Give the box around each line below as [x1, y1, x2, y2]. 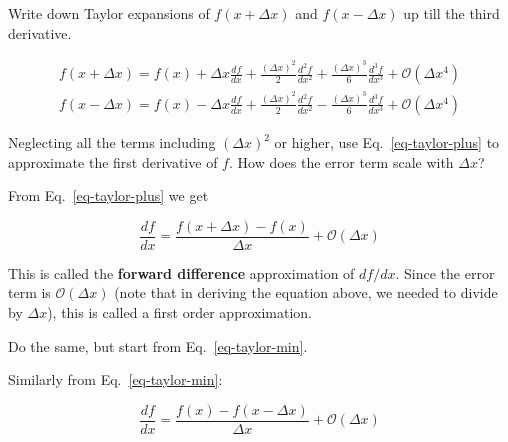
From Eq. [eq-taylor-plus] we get [8, 185, 209, 206]
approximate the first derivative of [8, 151, 218, 172]
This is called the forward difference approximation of [8, 262, 355, 283]
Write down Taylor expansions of [8, 3, 210, 23]
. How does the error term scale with [228, 151, 454, 172]
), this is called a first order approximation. [47, 302, 312, 323]
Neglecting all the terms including [8, 132, 216, 152]
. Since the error [395, 262, 495, 283]
